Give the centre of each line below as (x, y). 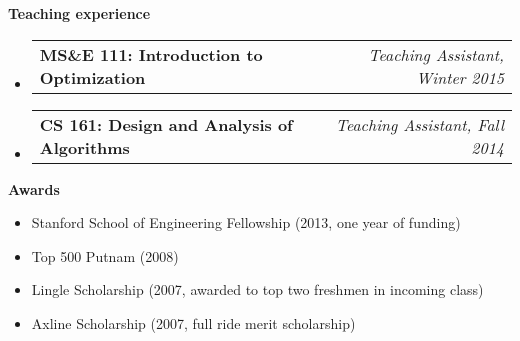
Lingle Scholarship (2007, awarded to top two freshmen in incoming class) (257, 289)
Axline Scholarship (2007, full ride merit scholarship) (193, 322)
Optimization (92, 77)
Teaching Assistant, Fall (419, 124)
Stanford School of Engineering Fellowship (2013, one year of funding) (246, 222)
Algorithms (84, 147)
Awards (34, 188)
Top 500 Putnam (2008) (105, 255)
